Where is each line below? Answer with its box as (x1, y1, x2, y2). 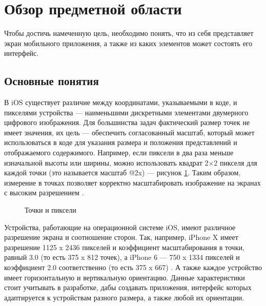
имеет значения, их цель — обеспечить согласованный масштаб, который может (4, 127, 255, 137)
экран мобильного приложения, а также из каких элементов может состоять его (4, 37, 253, 48)
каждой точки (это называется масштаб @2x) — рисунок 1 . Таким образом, (4, 167, 241, 178)
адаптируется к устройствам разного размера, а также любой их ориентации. (4, 292, 244, 302)
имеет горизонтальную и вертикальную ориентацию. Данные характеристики (4, 272, 245, 282)
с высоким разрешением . (4, 187, 84, 198)
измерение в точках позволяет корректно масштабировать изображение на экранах (4, 177, 261, 188)
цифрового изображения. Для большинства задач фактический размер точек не (4, 117, 250, 128)
